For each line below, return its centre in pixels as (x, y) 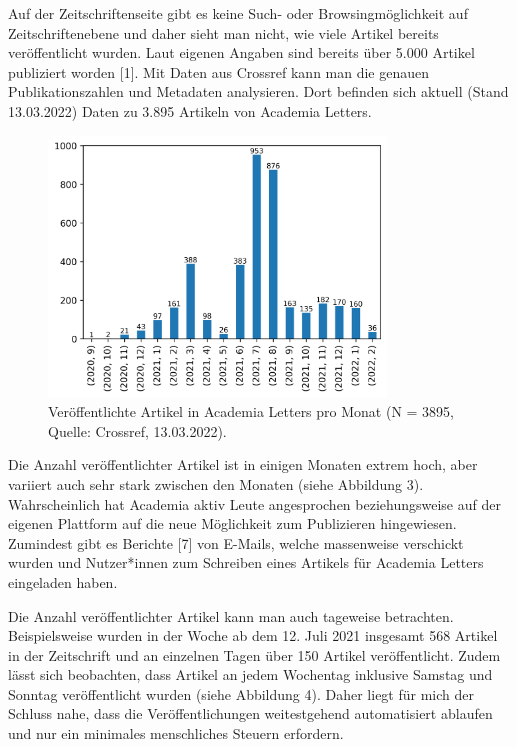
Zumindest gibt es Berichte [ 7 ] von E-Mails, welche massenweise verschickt (236, 542)
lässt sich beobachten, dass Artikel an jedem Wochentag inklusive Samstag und (250, 674)
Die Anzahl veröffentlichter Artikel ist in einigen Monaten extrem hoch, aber (243, 464)
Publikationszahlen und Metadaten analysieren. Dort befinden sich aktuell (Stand (258, 91)
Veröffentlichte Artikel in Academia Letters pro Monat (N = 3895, (251, 411)
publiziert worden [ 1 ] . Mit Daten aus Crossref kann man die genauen (219, 71)
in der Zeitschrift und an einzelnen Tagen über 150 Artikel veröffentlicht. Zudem (254, 654)
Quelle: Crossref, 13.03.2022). (137, 430)
